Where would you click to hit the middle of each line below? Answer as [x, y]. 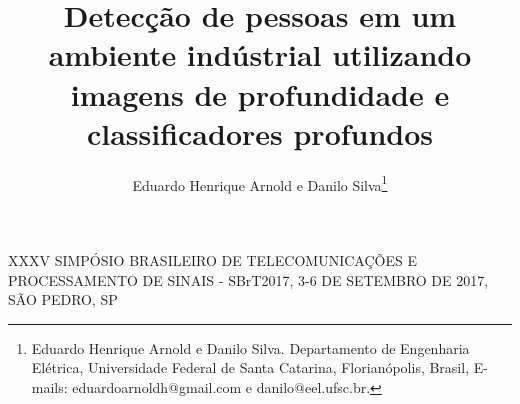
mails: [49, 386]
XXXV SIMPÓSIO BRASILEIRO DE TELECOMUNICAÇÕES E [212, 259]
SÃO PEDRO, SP [63, 299]
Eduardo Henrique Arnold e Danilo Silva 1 [260, 183]
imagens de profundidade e [260, 93]
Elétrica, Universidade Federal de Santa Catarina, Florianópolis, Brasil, [250, 367]
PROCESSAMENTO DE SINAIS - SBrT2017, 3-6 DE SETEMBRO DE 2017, [248, 279]
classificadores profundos [260, 132]
